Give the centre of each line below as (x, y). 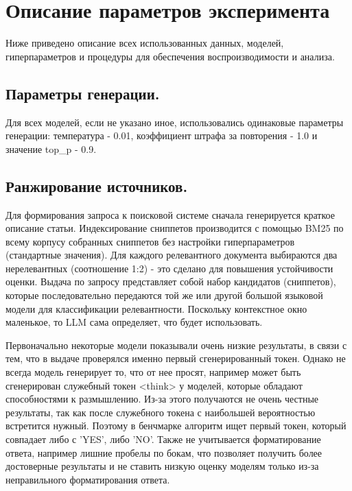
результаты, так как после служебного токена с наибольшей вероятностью (161, 412)
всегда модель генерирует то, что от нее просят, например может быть (153, 372)
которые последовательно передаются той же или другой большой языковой (164, 295)
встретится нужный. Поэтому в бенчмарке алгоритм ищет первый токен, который (176, 426)
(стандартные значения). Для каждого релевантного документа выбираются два (172, 255)
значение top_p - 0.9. (51, 148)
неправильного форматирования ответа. (88, 479)
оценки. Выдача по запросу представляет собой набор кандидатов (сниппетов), (171, 282)
